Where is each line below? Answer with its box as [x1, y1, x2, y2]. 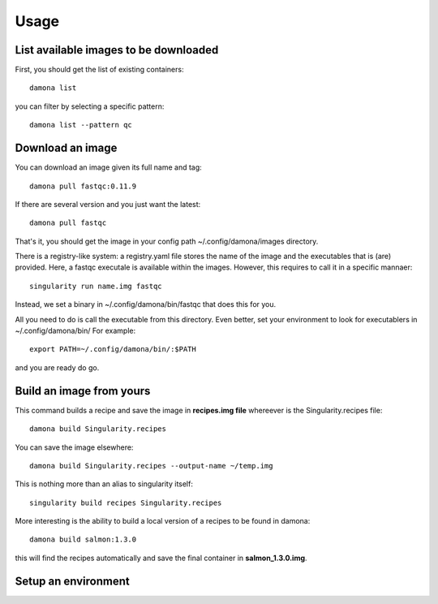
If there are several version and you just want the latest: [15, 199, 201, 209]
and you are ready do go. [15, 362, 100, 373]
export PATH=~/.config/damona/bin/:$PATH [29, 345, 196, 354]
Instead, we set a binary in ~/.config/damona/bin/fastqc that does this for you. [15, 300, 277, 309]
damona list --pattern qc [29, 120, 133, 130]
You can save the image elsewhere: [15, 442, 134, 452]
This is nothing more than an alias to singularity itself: [15, 479, 194, 489]
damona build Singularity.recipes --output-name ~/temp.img [29, 461, 273, 470]
